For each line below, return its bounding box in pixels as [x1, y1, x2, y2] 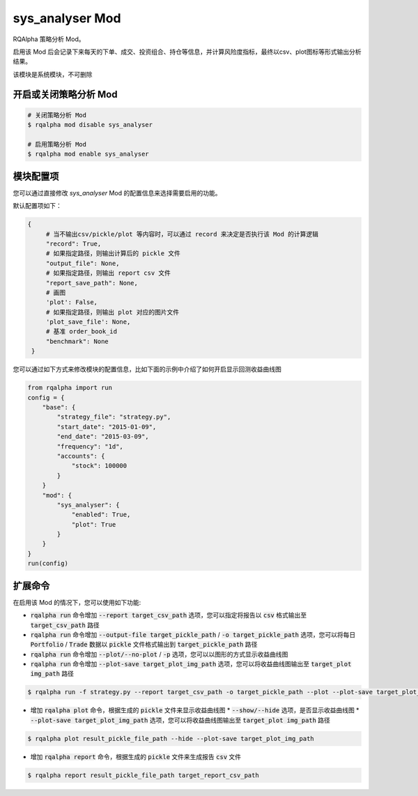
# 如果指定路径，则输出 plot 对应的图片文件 [45, 308, 180, 316]
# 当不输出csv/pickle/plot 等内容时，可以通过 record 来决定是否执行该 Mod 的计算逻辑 [45, 230, 319, 238]
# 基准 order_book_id [45, 328, 118, 336]
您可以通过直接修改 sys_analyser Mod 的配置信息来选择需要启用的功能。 [13, 188, 222, 197]
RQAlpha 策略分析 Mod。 [13, 35, 85, 43]
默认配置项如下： [13, 202, 62, 210]
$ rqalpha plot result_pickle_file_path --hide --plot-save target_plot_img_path [27, 735, 315, 742]
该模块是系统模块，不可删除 [13, 70, 93, 78]
